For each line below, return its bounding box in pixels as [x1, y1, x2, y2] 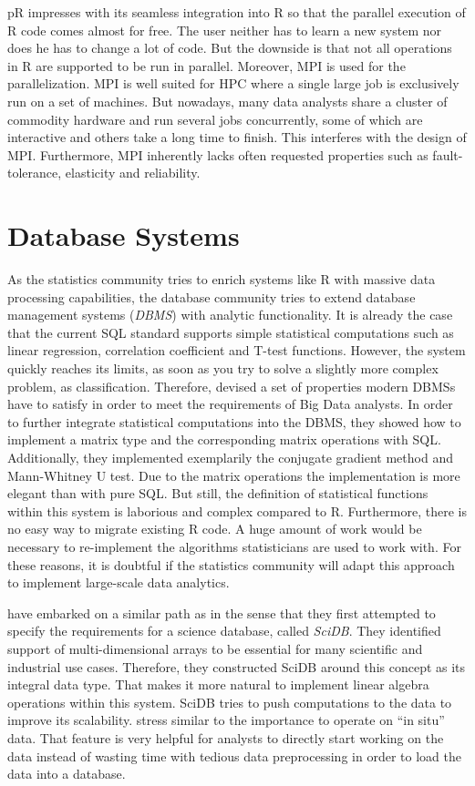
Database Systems [7, 217, 240, 254]
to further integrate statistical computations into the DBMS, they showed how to [7, 412, 461, 431]
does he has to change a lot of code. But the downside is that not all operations [7, 38, 452, 57]
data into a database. [7, 764, 126, 783]
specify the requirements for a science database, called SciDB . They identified [7, 621, 441, 640]
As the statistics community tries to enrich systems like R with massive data [7, 270, 436, 289]
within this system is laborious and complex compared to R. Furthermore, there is [7, 501, 467, 520]
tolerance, [7, 163, 62, 182]
